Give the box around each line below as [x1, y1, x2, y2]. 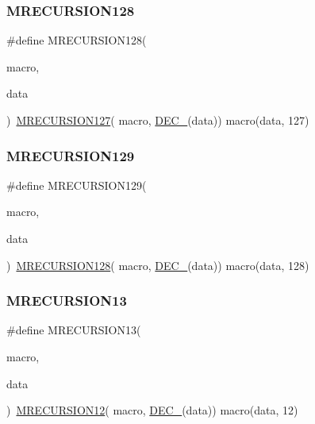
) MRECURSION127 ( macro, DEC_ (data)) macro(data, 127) [6, 112, 309, 128]
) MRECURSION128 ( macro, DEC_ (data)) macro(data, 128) [6, 256, 309, 273]
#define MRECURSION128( [6, 32, 147, 48]
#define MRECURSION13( [6, 322, 141, 338]
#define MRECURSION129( [6, 176, 147, 193]
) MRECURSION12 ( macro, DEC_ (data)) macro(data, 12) [6, 402, 298, 418]
